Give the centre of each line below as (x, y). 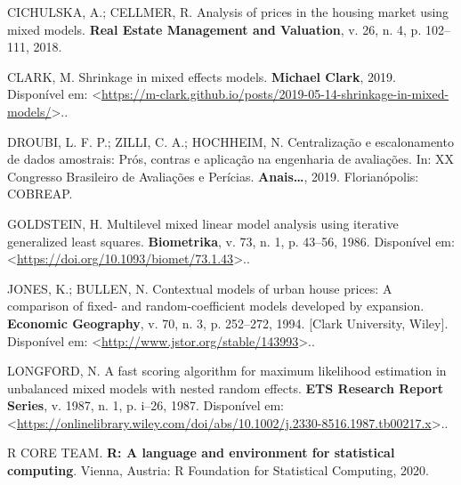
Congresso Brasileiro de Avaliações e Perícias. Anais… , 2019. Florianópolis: (213, 176)
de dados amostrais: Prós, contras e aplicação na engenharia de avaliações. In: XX (231, 159)
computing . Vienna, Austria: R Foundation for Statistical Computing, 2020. (218, 470)
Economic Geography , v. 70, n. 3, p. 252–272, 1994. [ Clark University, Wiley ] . (228, 323)
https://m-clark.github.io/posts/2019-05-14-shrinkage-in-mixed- (275, 94)
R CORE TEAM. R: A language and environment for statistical (201, 453)
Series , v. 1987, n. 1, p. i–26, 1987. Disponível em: (146, 405)
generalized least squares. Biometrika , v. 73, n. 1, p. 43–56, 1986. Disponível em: (231, 241)
